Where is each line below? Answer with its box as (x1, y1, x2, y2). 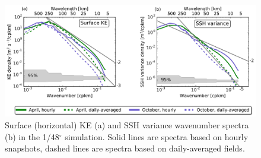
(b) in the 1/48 (5, 130, 59, 143)
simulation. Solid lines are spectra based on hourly (65, 130, 249, 143)
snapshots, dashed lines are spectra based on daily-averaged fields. (5, 142, 245, 154)
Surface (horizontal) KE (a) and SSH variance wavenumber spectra (5, 118, 249, 131)
